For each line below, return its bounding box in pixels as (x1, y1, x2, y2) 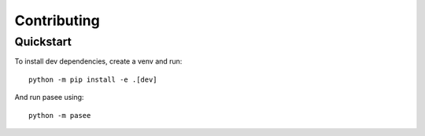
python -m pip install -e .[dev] (28, 75, 157, 84)
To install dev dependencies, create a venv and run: (14, 57, 183, 66)
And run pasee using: (14, 93, 84, 102)
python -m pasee (28, 111, 91, 119)
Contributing (14, 12, 100, 29)
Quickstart (14, 35, 72, 49)
